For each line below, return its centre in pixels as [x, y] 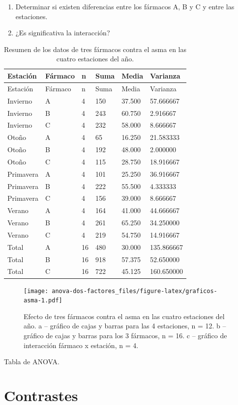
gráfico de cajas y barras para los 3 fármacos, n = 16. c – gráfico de [125, 336]
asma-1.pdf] [43, 301]
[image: [36, 291]
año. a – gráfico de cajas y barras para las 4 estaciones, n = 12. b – [125, 326]
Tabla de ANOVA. [32, 362]
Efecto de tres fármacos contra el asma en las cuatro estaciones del [124, 316]
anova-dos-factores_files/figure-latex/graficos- [134, 291]
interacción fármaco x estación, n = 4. [81, 345]
